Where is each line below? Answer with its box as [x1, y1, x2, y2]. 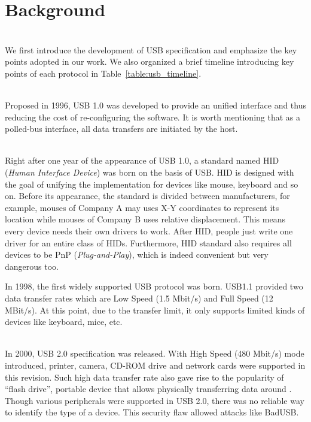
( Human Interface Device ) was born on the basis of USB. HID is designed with [5, 166, 294, 179]
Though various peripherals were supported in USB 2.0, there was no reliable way [5, 394, 304, 406]
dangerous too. [5, 260, 59, 272]
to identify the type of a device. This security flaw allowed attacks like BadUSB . [5, 406, 299, 418]
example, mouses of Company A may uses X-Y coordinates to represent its [5, 201, 279, 213]
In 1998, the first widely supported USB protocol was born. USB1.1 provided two [5, 280, 303, 293]
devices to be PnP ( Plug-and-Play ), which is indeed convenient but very [5, 248, 269, 261]
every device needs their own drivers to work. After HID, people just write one [5, 225, 293, 237]
